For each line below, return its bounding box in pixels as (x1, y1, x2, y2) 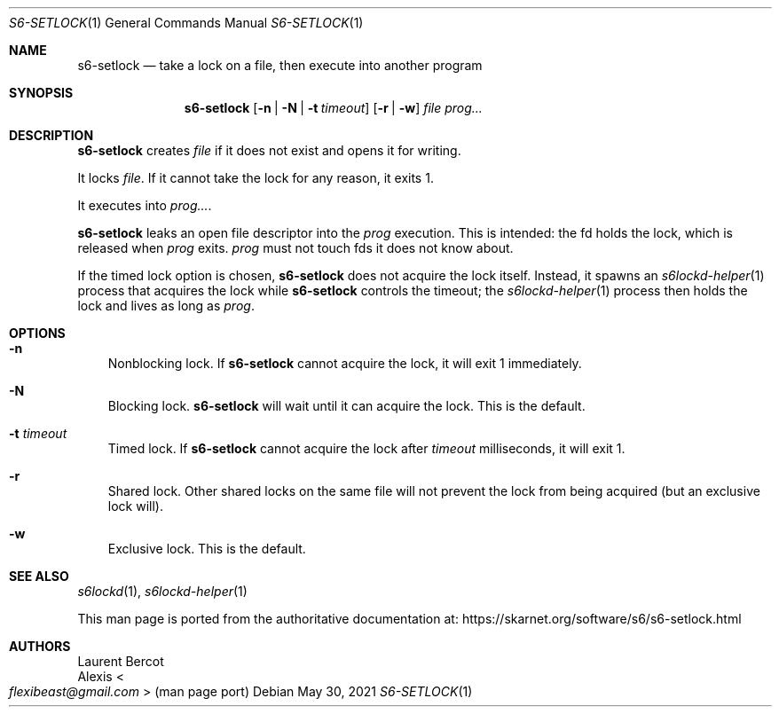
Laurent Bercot (77, 654, 164, 669)
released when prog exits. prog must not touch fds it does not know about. (77, 240, 514, 255)
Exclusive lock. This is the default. (107, 541, 306, 556)
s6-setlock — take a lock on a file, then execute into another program (77, 58, 483, 73)
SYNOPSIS (9, 85, 74, 100)
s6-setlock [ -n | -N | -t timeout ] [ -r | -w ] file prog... (184, 100, 483, 115)
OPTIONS (9, 326, 66, 341)
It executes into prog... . (77, 198, 212, 213)
